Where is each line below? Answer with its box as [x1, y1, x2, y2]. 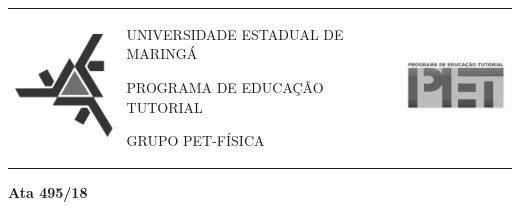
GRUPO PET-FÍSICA [126, 130, 265, 151]
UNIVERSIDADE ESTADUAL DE [126, 23, 344, 44]
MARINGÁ [126, 43, 198, 64]
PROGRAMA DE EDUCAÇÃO [126, 76, 324, 97]
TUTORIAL [126, 96, 203, 117]
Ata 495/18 [8, 182, 88, 203]
